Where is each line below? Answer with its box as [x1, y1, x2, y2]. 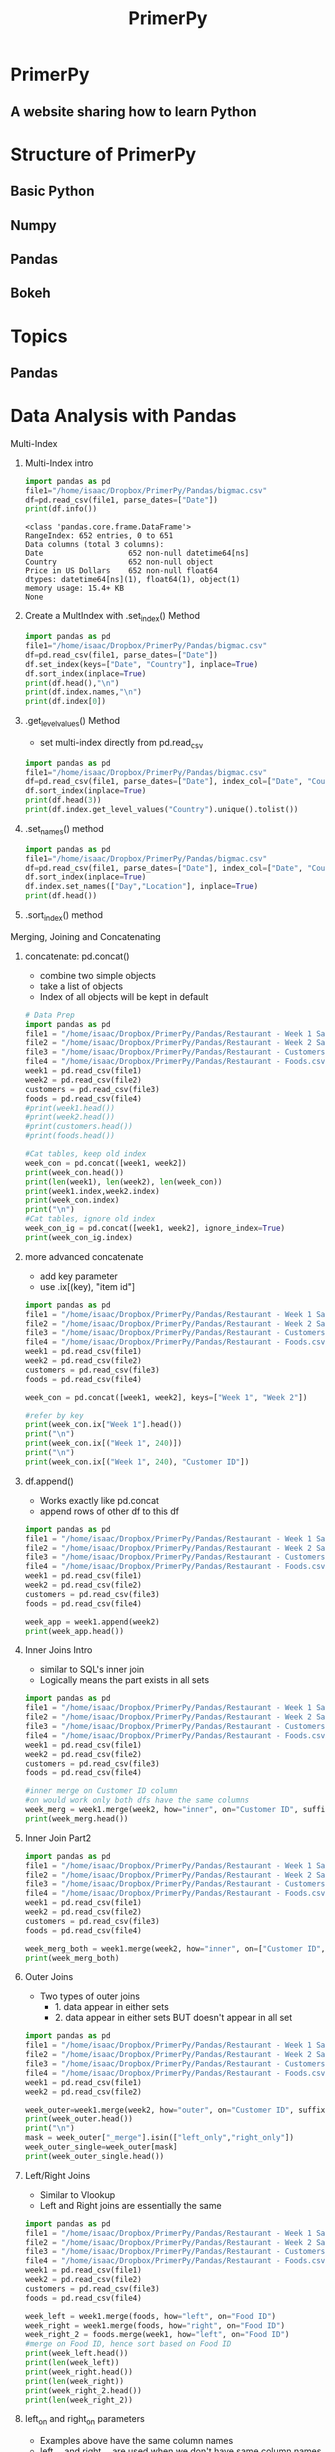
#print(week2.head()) [24, 1112, 115, 1122]
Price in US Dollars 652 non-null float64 [24, 566, 218, 576]
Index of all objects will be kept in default [39, 990, 209, 1002]
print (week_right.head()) [24, 2367, 133, 2377]
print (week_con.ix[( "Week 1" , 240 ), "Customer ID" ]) [24, 1457, 250, 1467]
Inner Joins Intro [24, 1644, 93, 1656]
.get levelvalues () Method [24, 715, 121, 729]
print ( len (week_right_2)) [24, 2395, 133, 2405]
